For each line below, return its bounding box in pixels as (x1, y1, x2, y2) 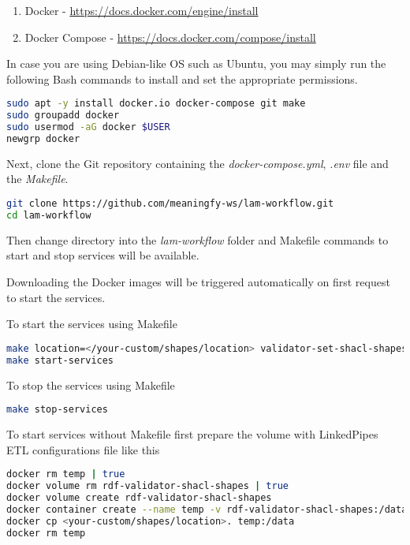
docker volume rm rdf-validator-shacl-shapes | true (6, 480, 289, 492)
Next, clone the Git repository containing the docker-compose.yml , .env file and (6, 155, 389, 171)
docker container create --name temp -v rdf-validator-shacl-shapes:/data (6, 503, 408, 515)
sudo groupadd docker (6, 110, 120, 121)
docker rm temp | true (6, 468, 125, 480)
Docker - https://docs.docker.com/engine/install (24, 2, 259, 18)
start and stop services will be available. (6, 247, 199, 263)
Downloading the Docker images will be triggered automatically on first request (6, 274, 390, 289)
